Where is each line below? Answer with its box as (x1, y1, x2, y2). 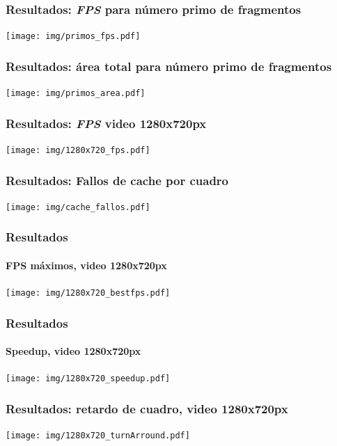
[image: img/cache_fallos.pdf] (6, 202, 150, 212)
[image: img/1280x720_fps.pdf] (6, 145, 150, 155)
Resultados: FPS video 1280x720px (6, 114, 207, 132)
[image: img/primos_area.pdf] (6, 88, 146, 99)
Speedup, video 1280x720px (6, 344, 141, 358)
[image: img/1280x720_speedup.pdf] (6, 374, 171, 384)
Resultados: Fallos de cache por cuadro (6, 171, 229, 189)
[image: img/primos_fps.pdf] (6, 31, 141, 42)
